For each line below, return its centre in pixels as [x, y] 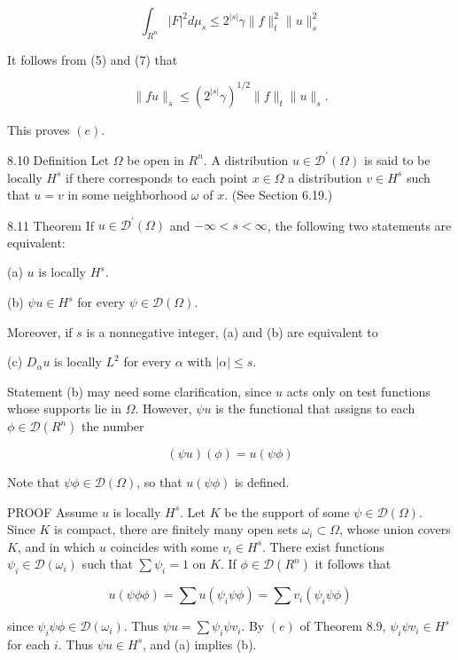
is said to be [397, 159]
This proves [39, 129]
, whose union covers [395, 529]
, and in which [56, 546]
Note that [34, 482]
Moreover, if [40, 331]
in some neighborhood [128, 195]
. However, [163, 409]
